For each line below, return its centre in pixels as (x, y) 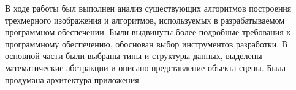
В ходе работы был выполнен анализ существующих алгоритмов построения (148, 8)
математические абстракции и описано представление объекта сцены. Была (145, 67)
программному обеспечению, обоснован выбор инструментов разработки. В (146, 43)
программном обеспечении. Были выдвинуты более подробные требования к (148, 32)
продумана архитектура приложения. (73, 79)
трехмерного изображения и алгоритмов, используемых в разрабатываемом (145, 20)
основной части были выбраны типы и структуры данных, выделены (134, 56)
